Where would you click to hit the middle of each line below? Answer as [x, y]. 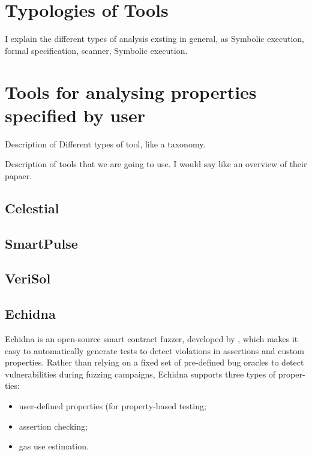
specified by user [75, 115]
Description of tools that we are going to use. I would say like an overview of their [156, 164]
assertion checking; [53, 426]
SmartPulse [41, 243]
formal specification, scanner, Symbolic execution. [96, 50]
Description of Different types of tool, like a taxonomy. [105, 144]
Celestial [32, 208]
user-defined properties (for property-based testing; [112, 405]
